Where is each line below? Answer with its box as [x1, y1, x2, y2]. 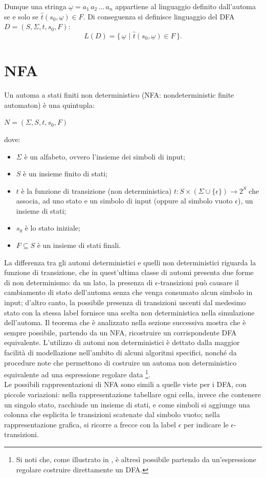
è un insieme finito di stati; [23, 168, 108, 179]
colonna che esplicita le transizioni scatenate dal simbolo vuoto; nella [4, 409, 220, 420]
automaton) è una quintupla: [4, 99, 95, 110]
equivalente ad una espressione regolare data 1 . [4, 368, 150, 379]
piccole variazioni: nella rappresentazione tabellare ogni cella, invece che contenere [4, 389, 261, 400]
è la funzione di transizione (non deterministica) [21, 185, 172, 196]
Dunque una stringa [4, 1, 66, 11]
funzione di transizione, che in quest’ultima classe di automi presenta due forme [4, 267, 254, 278]
